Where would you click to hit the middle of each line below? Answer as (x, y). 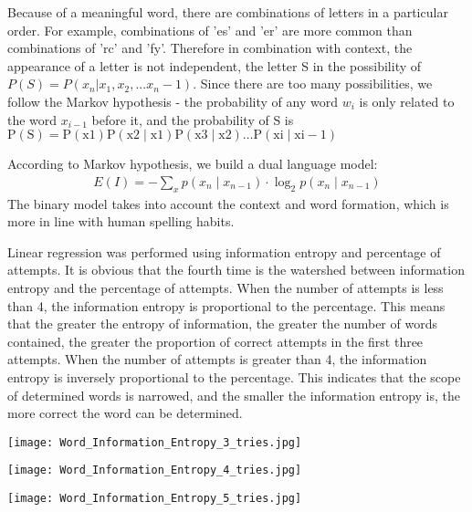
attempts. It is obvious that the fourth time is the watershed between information (236, 270)
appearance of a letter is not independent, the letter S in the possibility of (215, 65)
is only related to (407, 101)
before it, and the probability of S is (193, 119)
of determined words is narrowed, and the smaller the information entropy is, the (234, 395)
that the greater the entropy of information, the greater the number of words (222, 324)
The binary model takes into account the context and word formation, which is (228, 203)
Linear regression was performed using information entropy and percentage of (224, 251)
